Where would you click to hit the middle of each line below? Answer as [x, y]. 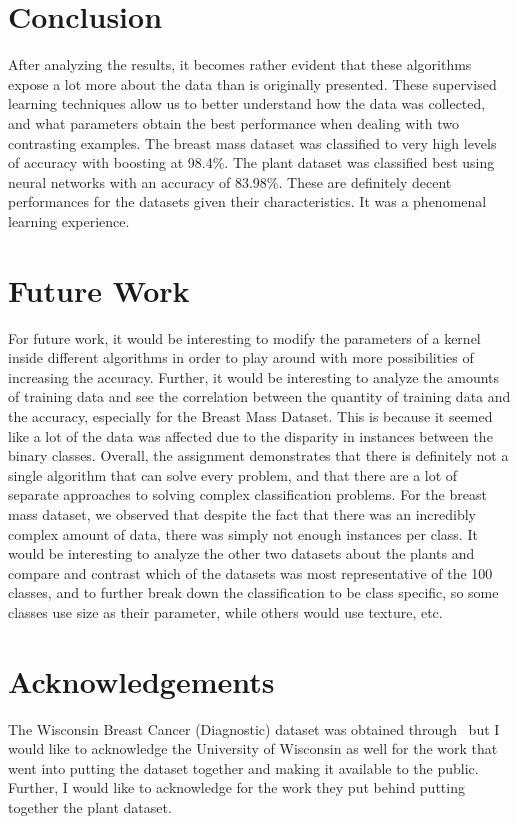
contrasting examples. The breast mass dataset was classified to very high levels [252, 142]
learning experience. [69, 220]
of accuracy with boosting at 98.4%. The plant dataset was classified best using [251, 162]
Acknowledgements [141, 680]
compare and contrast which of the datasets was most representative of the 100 [250, 572]
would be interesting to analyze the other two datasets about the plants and [241, 553]
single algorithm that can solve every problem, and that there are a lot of [233, 474]
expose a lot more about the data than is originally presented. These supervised [252, 83]
